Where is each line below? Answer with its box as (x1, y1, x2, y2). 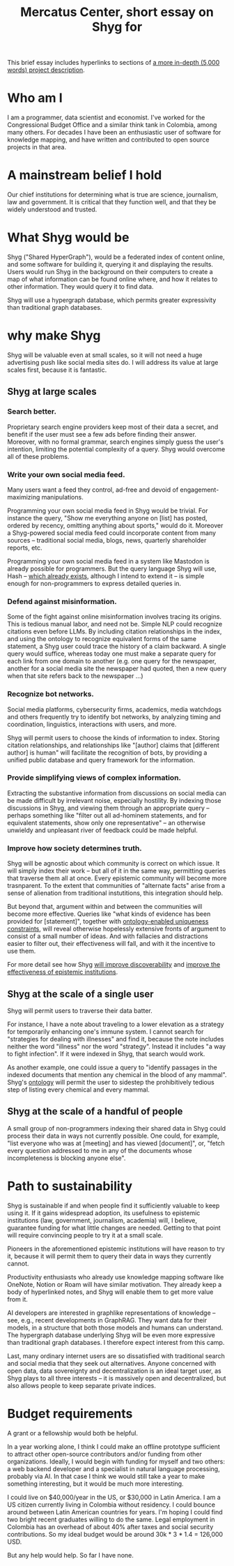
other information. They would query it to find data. (7, 283, 154, 290)
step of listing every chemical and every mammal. (7, 1085, 150, 1094)
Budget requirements (7, 1406, 133, 1422)
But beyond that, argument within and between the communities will (7, 903, 203, 911)
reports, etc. (7, 543, 43, 552)
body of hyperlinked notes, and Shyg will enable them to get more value (7, 1288, 214, 1296)
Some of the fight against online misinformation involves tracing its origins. (7, 612, 221, 621)
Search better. (7, 407, 57, 416)
